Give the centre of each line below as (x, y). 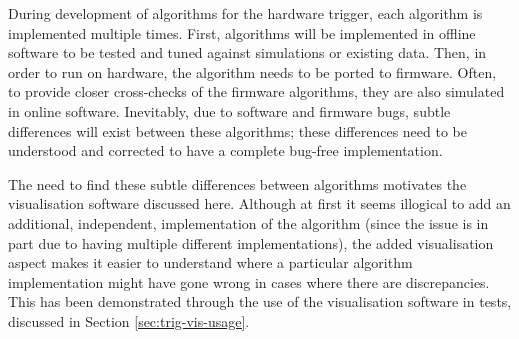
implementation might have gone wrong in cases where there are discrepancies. (249, 281)
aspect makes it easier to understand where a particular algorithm (210, 262)
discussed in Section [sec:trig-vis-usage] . (129, 320)
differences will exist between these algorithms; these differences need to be (237, 130)
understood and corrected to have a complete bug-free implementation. (225, 150)
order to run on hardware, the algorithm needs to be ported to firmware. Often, (252, 71)
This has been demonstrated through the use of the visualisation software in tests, (260, 301)
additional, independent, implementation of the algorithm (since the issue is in (248, 222)
